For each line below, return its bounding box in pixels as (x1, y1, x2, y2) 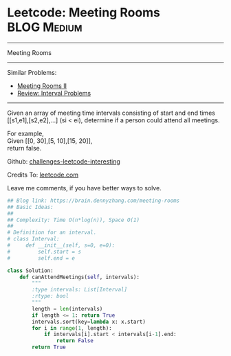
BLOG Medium (7, 19, 82, 35)
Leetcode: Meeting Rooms (7, 5, 160, 21)
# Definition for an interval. (7, 229, 97, 236)
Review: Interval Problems (16, 89, 91, 97)
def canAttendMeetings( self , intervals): (19, 274, 140, 280)
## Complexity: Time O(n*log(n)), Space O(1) (7, 216, 140, 223)
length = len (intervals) (32, 305, 103, 312)
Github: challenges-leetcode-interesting (7, 157, 120, 166)
